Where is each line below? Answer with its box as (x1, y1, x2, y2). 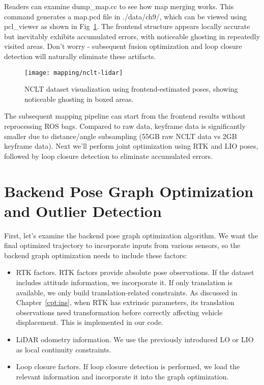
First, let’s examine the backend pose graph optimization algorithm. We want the (4, 230, 258, 240)
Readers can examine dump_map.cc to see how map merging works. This (4, 1, 234, 11)
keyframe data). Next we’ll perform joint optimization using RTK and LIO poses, (4, 141, 258, 151)
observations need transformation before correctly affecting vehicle (16, 307, 223, 317)
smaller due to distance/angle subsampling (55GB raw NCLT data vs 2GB (4, 130, 237, 141)
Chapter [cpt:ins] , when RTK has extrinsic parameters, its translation (16, 297, 234, 308)
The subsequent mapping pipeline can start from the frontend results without (4, 111, 246, 121)
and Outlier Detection (4, 200, 162, 221)
